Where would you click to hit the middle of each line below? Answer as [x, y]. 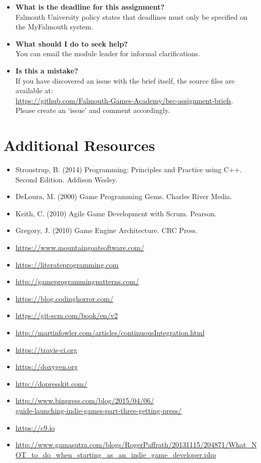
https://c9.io [35, 427]
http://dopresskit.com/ [51, 383]
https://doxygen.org [47, 366]
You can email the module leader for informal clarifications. [108, 53]
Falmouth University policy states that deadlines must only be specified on [132, 16]
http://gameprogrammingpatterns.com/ [77, 281]
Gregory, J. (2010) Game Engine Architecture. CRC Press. [106, 230]
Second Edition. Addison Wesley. [66, 179]
